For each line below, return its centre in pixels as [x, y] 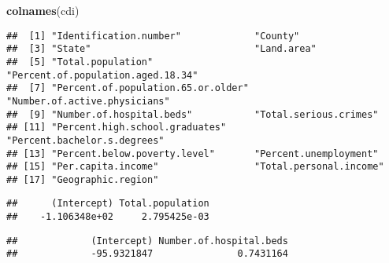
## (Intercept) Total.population [108, 204]
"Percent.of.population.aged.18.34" [102, 75]
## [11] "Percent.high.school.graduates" [117, 128]
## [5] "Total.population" [80, 62]
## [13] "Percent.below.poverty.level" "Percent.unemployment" [193, 153]
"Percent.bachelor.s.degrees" [85, 140]
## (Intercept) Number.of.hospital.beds [147, 241]
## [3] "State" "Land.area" [161, 49]
